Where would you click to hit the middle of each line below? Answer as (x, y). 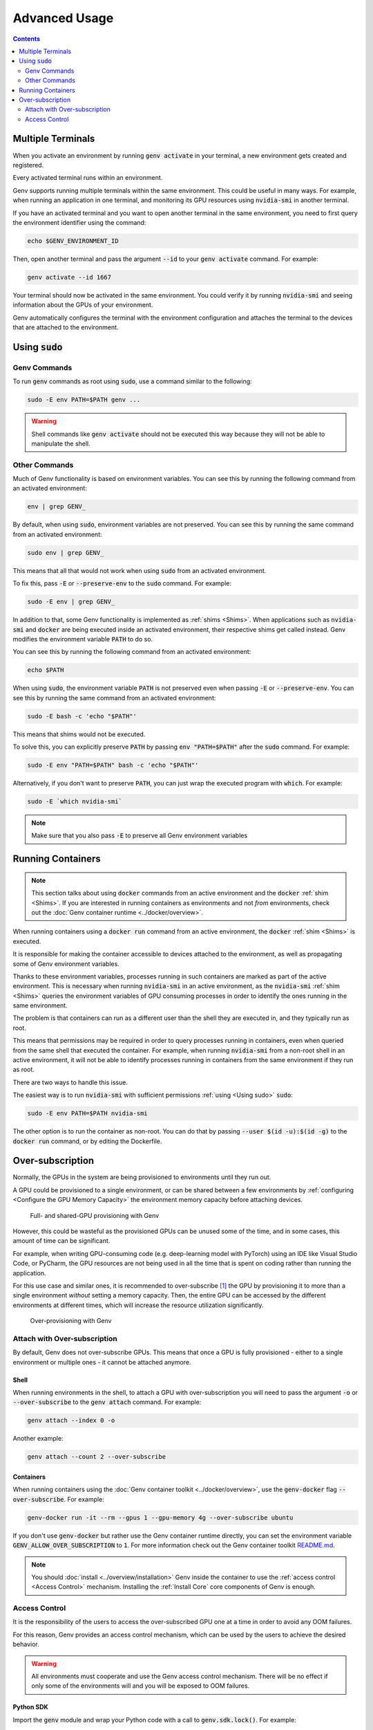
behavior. (26, 1644)
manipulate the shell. (61, 444)
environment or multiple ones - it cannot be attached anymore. (102, 1362)
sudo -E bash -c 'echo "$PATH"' (82, 716)
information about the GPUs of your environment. (83, 305)
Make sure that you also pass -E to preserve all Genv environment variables (140, 836)
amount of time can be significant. (61, 1241)
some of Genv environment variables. (66, 964)
